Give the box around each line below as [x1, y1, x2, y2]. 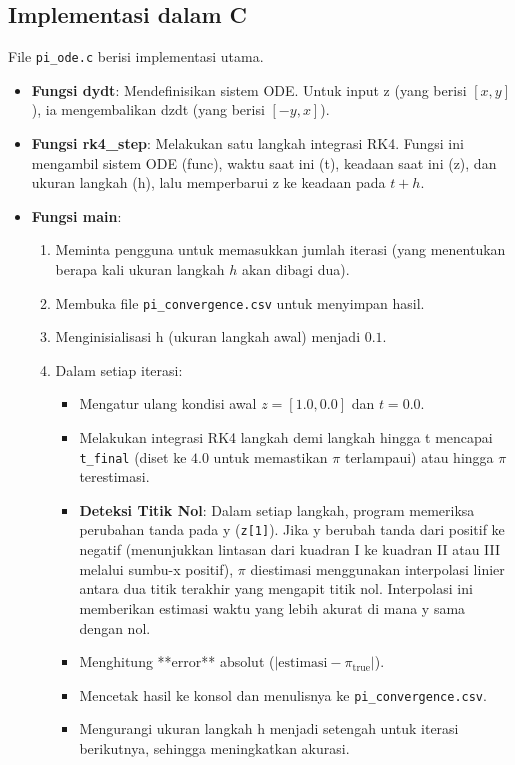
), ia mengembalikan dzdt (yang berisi [31, 99, 265, 120]
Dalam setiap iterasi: [55, 359, 183, 380]
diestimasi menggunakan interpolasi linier [250, 558, 505, 579]
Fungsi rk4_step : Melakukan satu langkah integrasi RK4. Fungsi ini [31, 133, 464, 154]
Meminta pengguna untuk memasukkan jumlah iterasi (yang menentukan [55, 239, 506, 260]
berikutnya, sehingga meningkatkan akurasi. [79, 737, 350, 758]
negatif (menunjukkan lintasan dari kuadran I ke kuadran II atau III [79, 539, 501, 560]
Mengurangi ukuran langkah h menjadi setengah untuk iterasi [79, 718, 459, 739]
